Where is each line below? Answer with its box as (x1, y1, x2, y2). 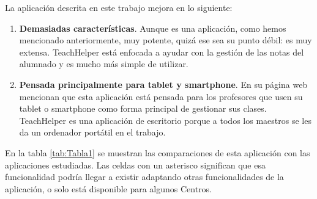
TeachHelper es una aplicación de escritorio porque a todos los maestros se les (19, 114, 311, 126)
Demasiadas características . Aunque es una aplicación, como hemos (19, 21, 286, 34)
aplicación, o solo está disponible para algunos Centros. (5, 182, 212, 195)
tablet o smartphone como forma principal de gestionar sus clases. (19, 102, 267, 115)
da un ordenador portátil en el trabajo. (19, 126, 166, 139)
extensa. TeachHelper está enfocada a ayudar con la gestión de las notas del (19, 45, 304, 58)
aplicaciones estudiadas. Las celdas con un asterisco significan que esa (5, 158, 266, 171)
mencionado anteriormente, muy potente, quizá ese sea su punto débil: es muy (19, 34, 312, 46)
